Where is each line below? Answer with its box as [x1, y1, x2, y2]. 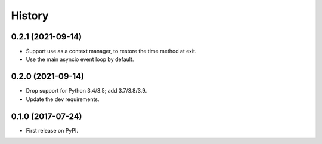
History [11, 9, 49, 22]
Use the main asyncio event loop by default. [26, 56, 134, 63]
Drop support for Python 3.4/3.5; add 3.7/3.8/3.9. [26, 87, 147, 94]
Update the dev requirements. [26, 96, 100, 103]
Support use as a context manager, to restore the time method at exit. [26, 48, 197, 55]
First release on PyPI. [26, 127, 79, 134]
